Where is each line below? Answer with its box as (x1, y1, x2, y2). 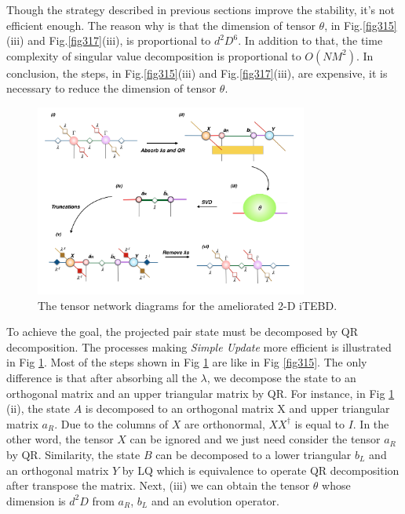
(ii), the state (6, 400, 70, 417)
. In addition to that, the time (238, 32, 383, 49)
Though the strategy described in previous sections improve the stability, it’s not (6, 2, 395, 17)
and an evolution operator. (151, 492, 279, 509)
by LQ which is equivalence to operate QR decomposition (122, 461, 400, 478)
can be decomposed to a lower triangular (155, 447, 352, 463)
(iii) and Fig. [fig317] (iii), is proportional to (6, 32, 211, 49)
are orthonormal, (184, 415, 265, 432)
